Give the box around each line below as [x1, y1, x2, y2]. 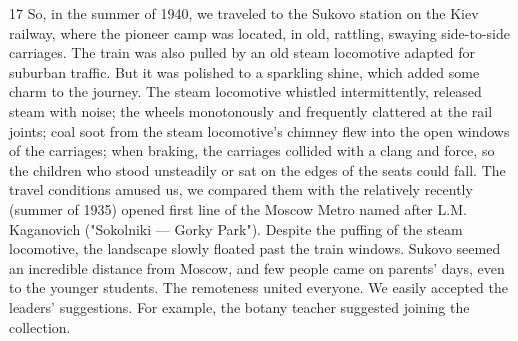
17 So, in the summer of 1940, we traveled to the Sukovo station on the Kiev [9, 3, 479, 23]
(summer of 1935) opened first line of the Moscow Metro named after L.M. [9, 198, 467, 219]
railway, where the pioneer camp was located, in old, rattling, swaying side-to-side [9, 22, 510, 43]
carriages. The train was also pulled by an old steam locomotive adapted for [9, 42, 475, 63]
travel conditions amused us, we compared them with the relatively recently [9, 179, 473, 200]
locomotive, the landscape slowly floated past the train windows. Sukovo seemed [9, 238, 501, 259]
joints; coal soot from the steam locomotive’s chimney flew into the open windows [9, 120, 510, 141]
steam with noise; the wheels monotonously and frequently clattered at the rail [9, 100, 493, 121]
